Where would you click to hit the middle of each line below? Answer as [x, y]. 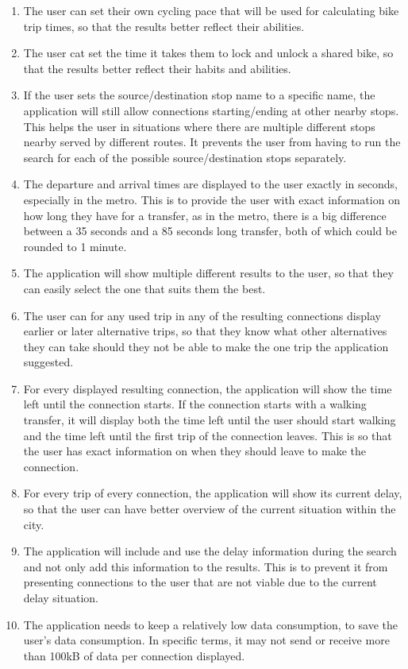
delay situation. [61, 597]
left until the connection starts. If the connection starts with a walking [195, 404]
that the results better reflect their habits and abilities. [157, 68]
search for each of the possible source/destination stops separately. [185, 157]
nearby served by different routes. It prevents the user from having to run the [212, 142]
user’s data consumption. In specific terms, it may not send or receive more [206, 640]
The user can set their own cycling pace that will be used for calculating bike [211, 10]
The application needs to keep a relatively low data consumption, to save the [210, 624]
